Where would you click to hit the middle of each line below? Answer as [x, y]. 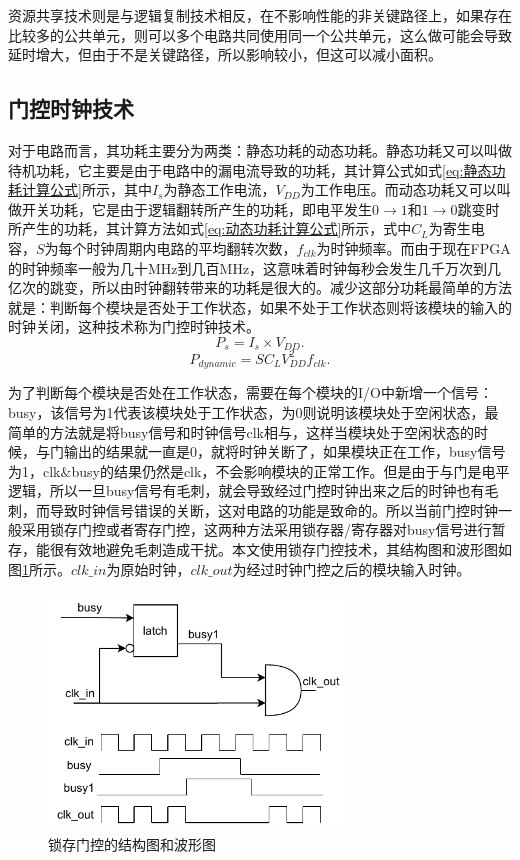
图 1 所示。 [39, 568]
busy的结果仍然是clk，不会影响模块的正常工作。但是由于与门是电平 [290, 470]
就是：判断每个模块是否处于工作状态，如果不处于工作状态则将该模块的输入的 [260, 306]
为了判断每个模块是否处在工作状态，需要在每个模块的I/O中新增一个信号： [250, 392]
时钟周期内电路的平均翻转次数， [191, 247]
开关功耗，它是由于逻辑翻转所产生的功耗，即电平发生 [196, 208]
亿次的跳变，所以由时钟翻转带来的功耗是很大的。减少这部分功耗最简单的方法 [260, 287]
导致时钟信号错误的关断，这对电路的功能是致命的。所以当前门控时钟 [273, 509]
